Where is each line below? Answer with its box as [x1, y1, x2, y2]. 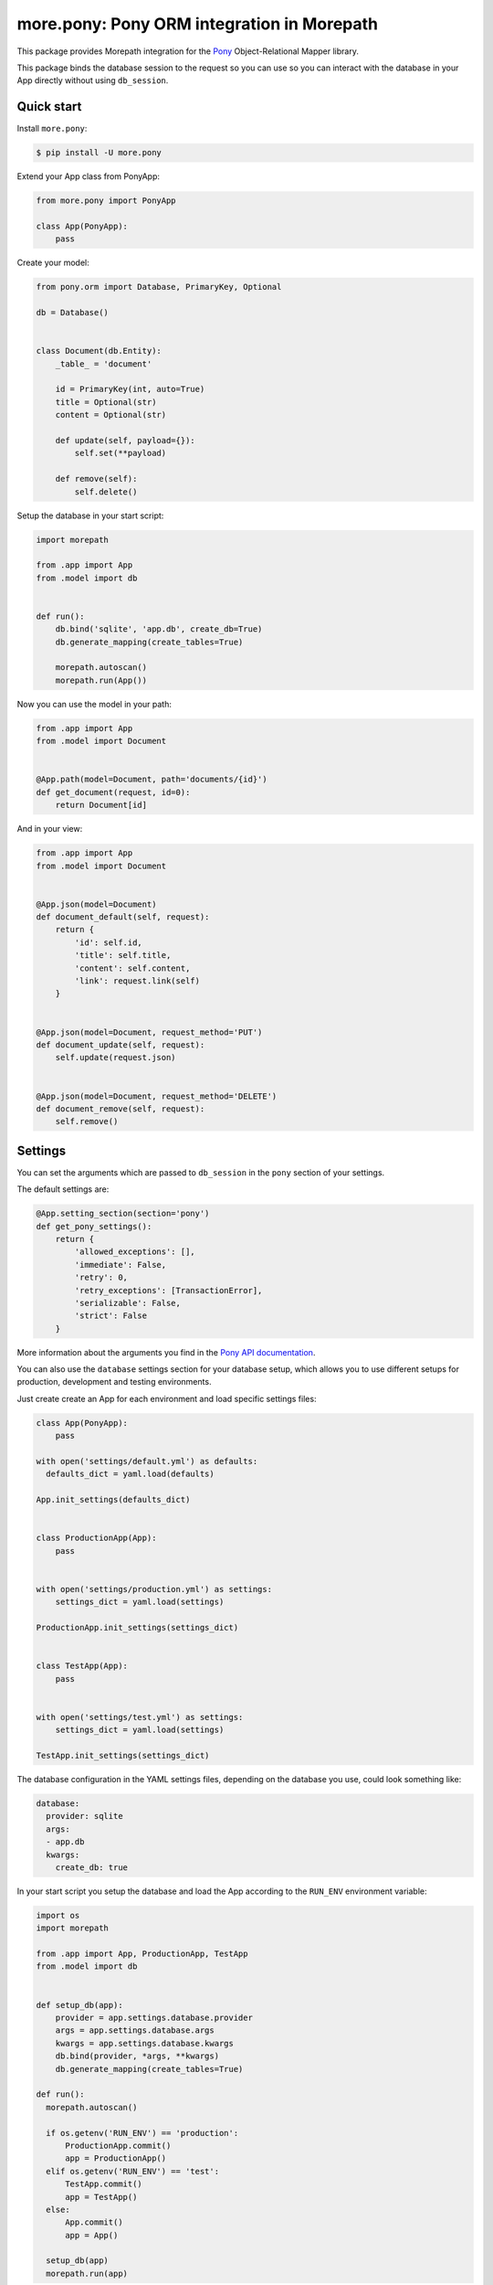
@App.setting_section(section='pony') [36, 1208, 210, 1219]
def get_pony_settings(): [36, 1221, 152, 1231]
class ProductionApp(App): [36, 1533, 157, 1544]
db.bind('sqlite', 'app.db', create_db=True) [55, 624, 263, 634]
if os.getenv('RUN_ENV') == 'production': [46, 2128, 239, 2138]
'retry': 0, [74, 1272, 128, 1283]
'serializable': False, [74, 1298, 182, 1308]
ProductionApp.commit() [65, 2140, 172, 2151]
